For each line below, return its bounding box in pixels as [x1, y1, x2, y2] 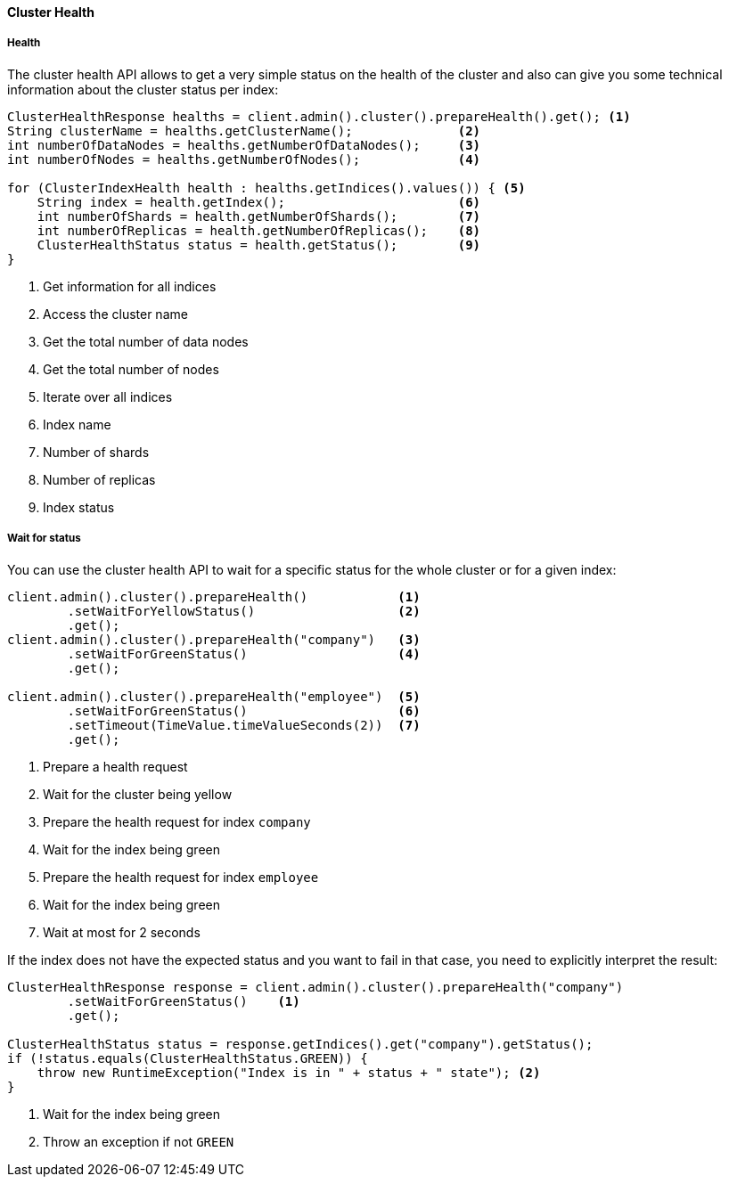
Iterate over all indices [43, 388, 173, 404]
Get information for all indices [43, 278, 217, 294]
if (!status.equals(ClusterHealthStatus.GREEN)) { [7, 1050, 368, 1066]
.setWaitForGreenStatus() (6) [67, 703, 421, 718]
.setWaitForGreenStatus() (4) [67, 646, 421, 661]
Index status [43, 499, 115, 515]
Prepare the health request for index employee [43, 869, 319, 885]
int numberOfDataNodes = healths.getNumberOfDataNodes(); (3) [7, 137, 481, 152]
